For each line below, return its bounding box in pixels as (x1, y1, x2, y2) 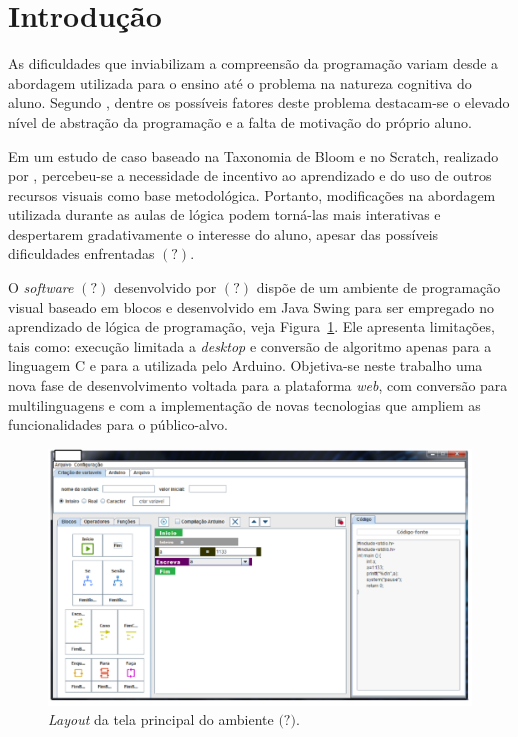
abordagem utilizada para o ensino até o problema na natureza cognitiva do (8, 72, 472, 93)
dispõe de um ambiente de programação (256, 277, 501, 298)
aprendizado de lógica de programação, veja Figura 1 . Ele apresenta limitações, (8, 316, 495, 337)
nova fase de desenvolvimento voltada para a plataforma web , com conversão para (8, 375, 508, 396)
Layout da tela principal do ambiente (48, 709, 274, 730)
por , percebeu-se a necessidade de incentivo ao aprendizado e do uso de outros (8, 165, 492, 186)
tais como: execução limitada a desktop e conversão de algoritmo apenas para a (8, 335, 492, 356)
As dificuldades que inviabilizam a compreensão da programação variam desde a (8, 53, 499, 74)
